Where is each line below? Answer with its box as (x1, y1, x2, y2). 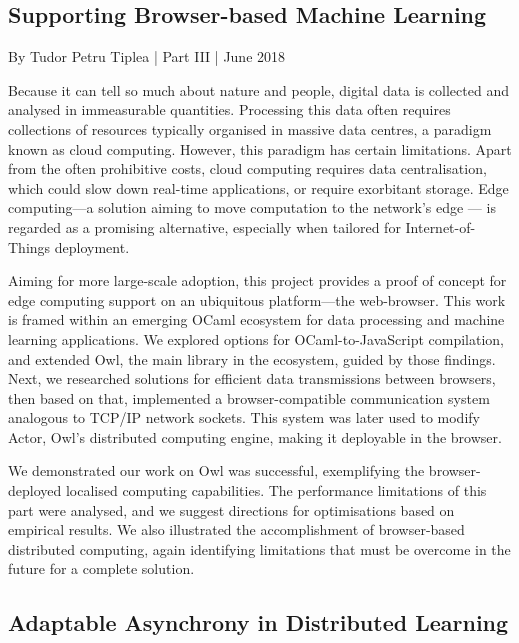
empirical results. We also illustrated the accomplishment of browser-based (8, 519, 465, 540)
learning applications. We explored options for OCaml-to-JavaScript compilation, (8, 328, 505, 349)
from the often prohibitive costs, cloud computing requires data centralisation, (8, 158, 487, 179)
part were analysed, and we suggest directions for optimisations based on (8, 499, 455, 520)
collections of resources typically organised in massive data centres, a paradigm (8, 118, 492, 139)
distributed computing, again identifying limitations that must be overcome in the (8, 538, 511, 559)
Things (8, 236, 51, 257)
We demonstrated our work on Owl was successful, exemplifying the (8, 460, 425, 481)
